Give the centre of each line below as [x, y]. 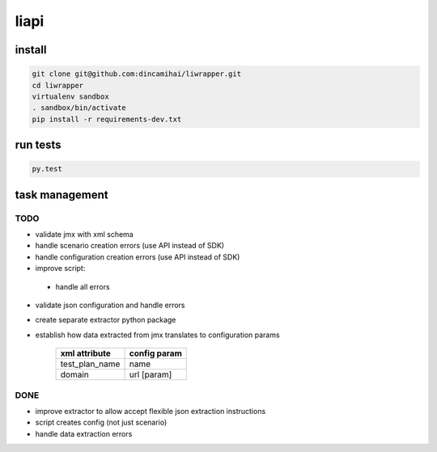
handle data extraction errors [84, 433]
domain [74, 374]
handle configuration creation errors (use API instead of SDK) [138, 257]
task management [62, 194]
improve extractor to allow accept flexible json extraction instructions [151, 411]
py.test [47, 169]
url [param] [151, 374]
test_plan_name [90, 364]
